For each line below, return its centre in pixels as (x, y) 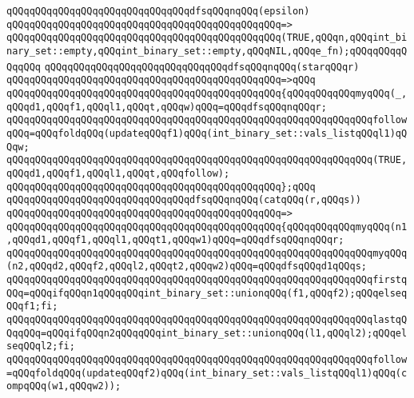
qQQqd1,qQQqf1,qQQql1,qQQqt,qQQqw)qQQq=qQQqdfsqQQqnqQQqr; (167, 107)
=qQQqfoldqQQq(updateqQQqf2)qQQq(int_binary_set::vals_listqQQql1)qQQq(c (207, 373)
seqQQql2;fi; (41, 346)
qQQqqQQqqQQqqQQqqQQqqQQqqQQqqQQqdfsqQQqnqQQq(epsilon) (158, 11)
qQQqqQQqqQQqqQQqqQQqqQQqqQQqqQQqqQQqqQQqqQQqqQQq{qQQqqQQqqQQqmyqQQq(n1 (207, 227)
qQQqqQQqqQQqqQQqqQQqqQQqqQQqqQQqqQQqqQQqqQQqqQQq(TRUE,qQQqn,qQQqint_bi (207, 38)
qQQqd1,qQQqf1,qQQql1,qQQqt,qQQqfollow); (118, 173)
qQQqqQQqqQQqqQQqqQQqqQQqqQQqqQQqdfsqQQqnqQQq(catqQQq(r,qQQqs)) (184, 200)
